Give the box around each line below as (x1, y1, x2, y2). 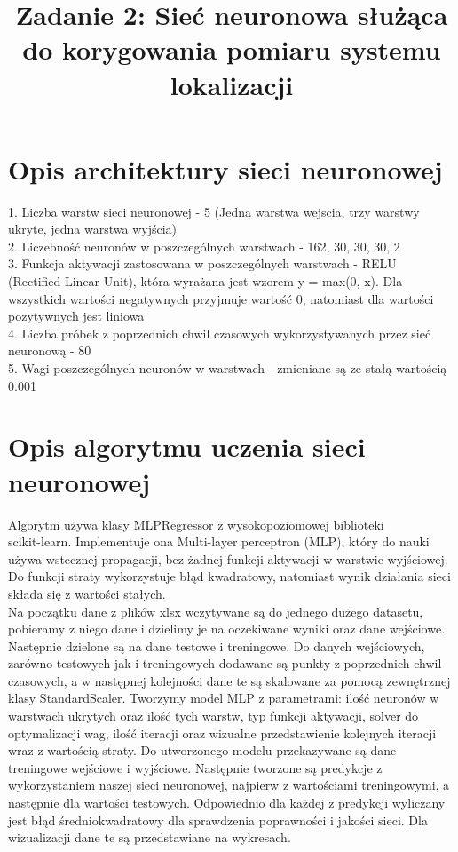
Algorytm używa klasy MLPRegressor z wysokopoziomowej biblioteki (8, 514, 384, 533)
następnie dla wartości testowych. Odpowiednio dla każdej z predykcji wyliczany (8, 793, 446, 812)
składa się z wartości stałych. (8, 584, 166, 602)
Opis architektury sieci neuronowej (8, 150, 443, 187)
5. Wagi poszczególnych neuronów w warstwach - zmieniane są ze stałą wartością (8, 359, 447, 378)
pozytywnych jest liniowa (8, 307, 145, 325)
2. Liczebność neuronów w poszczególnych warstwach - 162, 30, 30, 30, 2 (8, 236, 400, 255)
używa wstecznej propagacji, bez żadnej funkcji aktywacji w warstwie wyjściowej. (8, 549, 448, 568)
